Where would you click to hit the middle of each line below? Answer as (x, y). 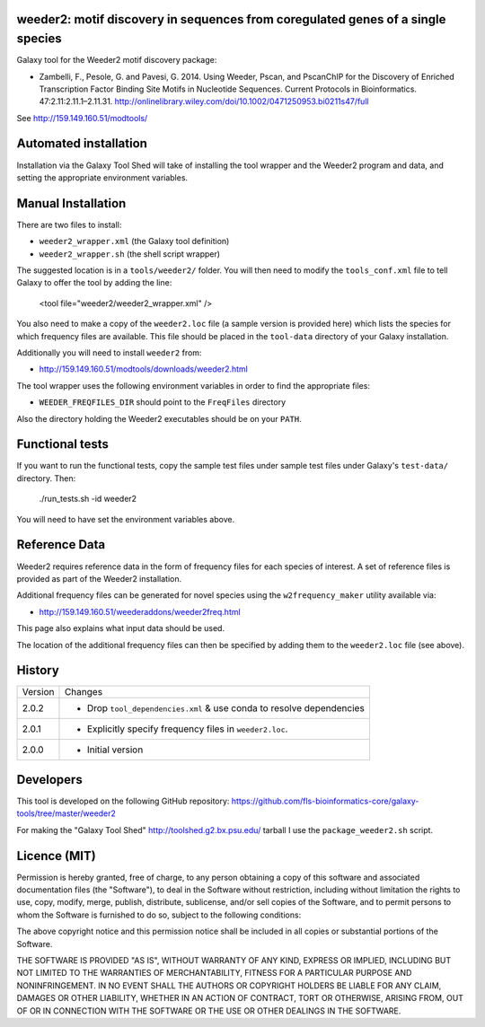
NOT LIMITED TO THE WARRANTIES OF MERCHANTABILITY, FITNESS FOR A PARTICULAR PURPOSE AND (214, 973)
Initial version (115, 750)
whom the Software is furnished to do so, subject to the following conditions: (159, 915)
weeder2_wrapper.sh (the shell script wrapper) (129, 254)
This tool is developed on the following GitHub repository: (123, 801)
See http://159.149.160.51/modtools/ (82, 118)
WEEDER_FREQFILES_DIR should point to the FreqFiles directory (163, 402)
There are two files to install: (69, 224)
